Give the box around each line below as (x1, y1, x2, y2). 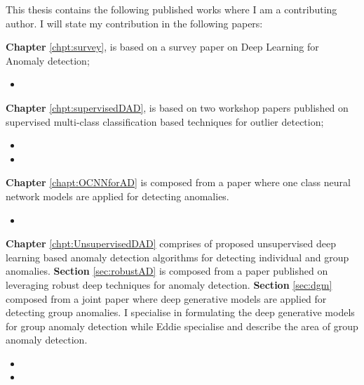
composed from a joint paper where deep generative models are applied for (6, 291, 327, 306)
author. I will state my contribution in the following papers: (6, 15, 263, 30)
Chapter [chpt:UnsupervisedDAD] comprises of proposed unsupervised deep (6, 236, 336, 251)
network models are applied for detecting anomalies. (6, 188, 229, 203)
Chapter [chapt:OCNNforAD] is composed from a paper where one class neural (6, 175, 351, 190)
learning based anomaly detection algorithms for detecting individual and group (6, 249, 349, 264)
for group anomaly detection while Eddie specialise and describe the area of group (6, 318, 358, 333)
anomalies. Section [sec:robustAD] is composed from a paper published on (6, 263, 328, 278)
